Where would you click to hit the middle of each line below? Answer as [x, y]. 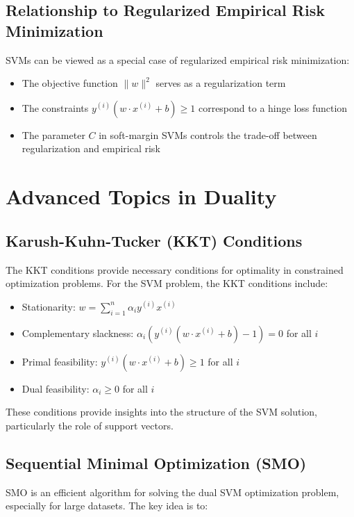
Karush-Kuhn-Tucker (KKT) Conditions [154, 240]
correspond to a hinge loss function [273, 107]
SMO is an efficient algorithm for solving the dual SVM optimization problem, [172, 492]
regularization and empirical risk [91, 148]
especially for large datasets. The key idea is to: [107, 506]
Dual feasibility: [56, 388]
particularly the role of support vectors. [90, 425]
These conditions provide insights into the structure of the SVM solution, [161, 412]
